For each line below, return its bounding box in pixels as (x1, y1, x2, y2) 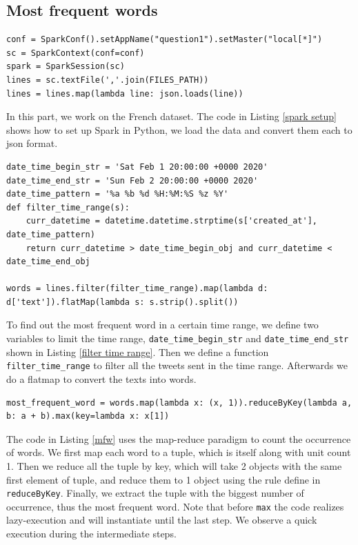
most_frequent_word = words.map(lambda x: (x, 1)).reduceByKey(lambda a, (6, 397, 352, 408)
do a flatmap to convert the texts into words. (6, 371, 197, 386)
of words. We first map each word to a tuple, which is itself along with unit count (6, 445, 351, 459)
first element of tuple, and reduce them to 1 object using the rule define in (6, 472, 321, 486)
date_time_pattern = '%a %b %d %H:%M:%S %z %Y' (6, 189, 229, 199)
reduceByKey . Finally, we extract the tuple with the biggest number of (6, 486, 304, 500)
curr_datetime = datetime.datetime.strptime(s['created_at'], (26, 216, 318, 226)
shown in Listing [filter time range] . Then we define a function (6, 344, 269, 359)
